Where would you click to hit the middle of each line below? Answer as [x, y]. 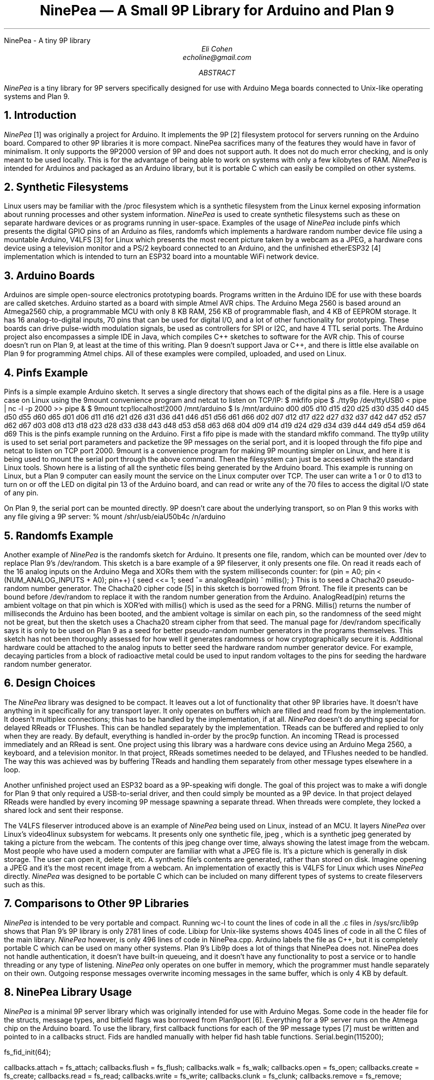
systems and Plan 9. [37, 96]
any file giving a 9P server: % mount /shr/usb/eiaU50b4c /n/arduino [115, 517]
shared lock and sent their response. [64, 810]
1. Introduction [40, 115]
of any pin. [21, 493]
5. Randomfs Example [59, 536]
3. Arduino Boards [50, 275]
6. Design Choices [50, 683]
